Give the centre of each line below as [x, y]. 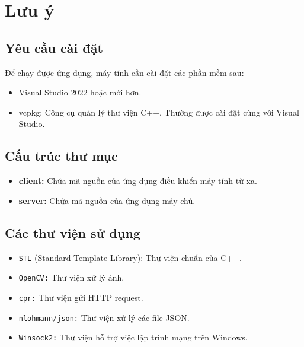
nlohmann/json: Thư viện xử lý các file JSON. [104, 317]
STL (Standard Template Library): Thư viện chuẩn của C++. [130, 257]
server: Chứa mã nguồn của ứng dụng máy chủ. [107, 200]
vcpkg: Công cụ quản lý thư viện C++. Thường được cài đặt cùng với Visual [159, 112]
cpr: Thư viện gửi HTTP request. [81, 297]
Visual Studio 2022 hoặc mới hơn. [80, 92]
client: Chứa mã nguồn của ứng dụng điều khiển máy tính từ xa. [138, 181]
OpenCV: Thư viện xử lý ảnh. [71, 277]
